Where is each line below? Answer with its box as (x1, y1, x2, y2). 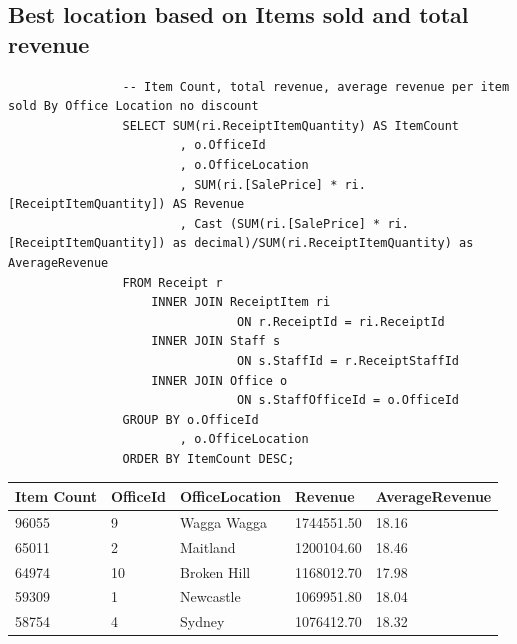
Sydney (180, 611, 225, 632)
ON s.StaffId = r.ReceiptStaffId (237, 353, 460, 368)
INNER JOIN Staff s (151, 334, 281, 349)
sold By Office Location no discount (8, 99, 259, 114)
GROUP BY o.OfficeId (122, 412, 259, 427)
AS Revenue (172, 197, 245, 212)
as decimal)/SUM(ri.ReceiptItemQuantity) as (172, 236, 474, 251)
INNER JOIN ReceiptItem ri (151, 295, 331, 310)
